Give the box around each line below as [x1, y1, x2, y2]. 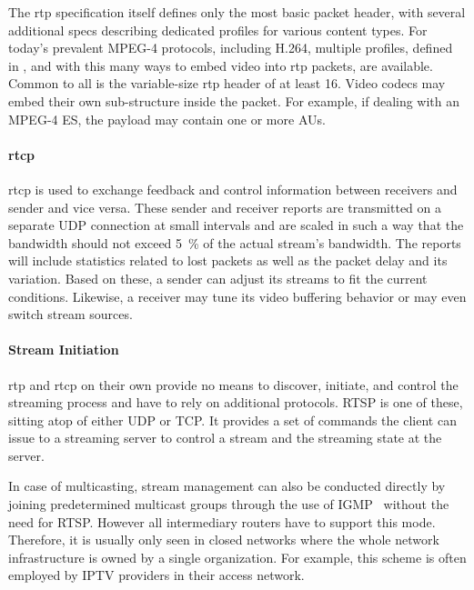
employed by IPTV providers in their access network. [8, 565, 305, 585]
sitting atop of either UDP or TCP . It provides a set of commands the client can [8, 410, 457, 429]
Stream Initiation [8, 340, 119, 359]
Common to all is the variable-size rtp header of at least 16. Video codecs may [8, 74, 446, 93]
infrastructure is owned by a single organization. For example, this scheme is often [8, 547, 467, 566]
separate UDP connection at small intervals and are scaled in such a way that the [8, 215, 464, 235]
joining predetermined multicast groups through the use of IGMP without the [8, 495, 449, 514]
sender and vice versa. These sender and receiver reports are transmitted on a [8, 197, 441, 216]
